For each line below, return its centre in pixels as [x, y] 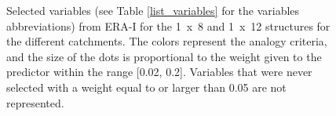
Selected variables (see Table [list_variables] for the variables [153, 10]
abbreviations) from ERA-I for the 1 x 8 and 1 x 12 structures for [168, 25]
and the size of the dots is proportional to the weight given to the [164, 56]
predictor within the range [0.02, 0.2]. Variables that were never [159, 72]
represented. [35, 102]
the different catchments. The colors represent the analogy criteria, [167, 41]
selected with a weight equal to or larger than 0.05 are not [146, 87]
